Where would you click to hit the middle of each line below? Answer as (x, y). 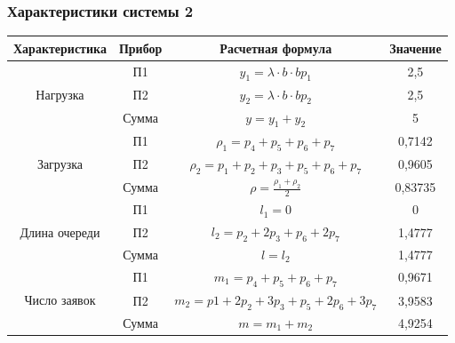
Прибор (140, 48)
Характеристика (60, 48)
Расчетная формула (276, 48)
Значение (415, 48)
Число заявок (60, 299)
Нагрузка (60, 95)
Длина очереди (60, 231)
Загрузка (60, 164)
